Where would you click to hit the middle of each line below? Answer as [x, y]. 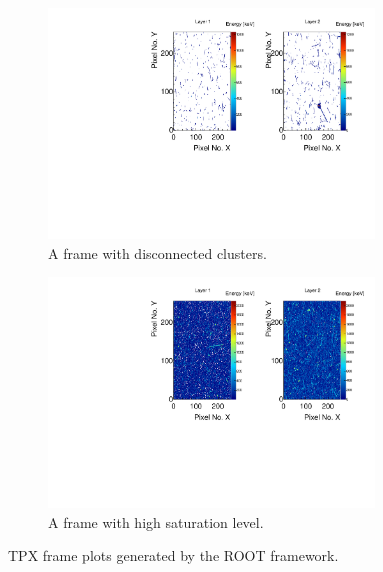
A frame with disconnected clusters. [157, 252]
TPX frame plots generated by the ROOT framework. [173, 555]
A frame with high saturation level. [156, 521]
